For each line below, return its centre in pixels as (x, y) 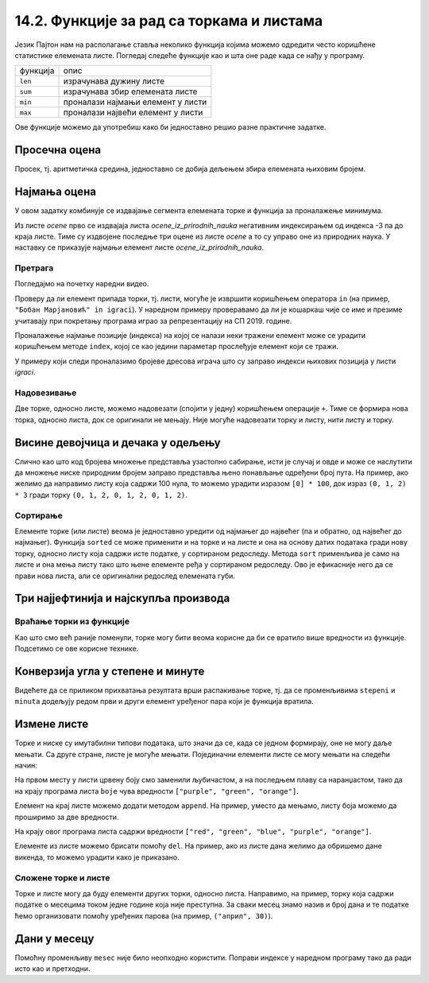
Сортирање (39, 515)
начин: (26, 765)
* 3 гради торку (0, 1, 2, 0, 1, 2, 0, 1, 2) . (101, 495)
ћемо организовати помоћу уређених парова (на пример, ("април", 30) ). (144, 915)
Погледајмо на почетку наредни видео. (82, 284)
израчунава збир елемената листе (130, 91)
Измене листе (52, 724)
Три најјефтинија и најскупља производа (122, 598)
